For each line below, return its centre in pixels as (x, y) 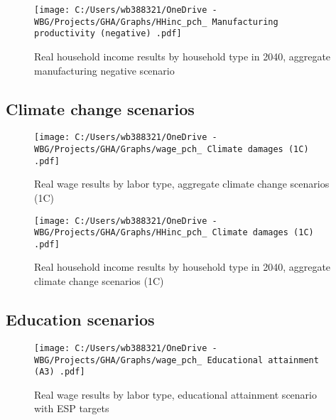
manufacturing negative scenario (104, 70)
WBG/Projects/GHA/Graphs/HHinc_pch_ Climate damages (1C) (174, 233)
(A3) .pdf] (60, 372)
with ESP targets (72, 408)
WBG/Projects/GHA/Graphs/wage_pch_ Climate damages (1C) (172, 150)
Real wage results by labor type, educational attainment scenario (175, 394)
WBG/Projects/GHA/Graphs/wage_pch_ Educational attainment (177, 360)
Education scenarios (80, 319)
